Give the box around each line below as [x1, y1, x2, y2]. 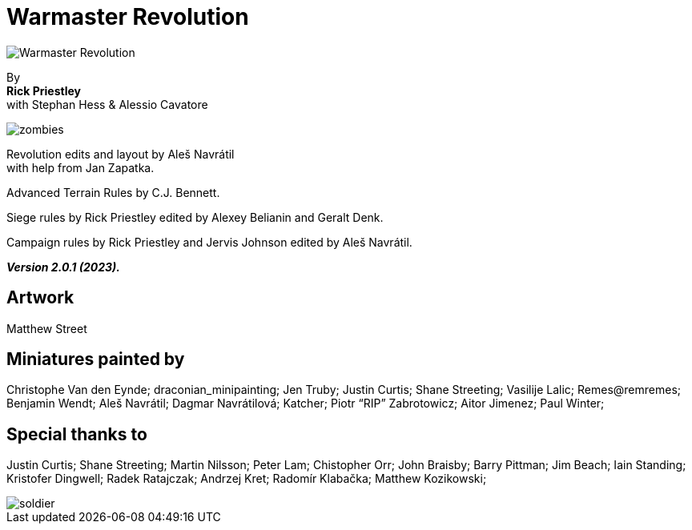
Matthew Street [6, 321, 87, 335]
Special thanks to [6, 424, 147, 444]
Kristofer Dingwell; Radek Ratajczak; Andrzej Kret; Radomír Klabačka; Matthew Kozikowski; [6, 472, 487, 486]
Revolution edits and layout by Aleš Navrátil [6, 147, 235, 161]
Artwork [6, 287, 74, 308]
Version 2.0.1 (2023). [6, 259, 120, 274]
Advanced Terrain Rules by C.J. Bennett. [6, 185, 220, 199]
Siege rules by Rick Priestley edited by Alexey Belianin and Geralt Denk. [6, 210, 384, 224]
